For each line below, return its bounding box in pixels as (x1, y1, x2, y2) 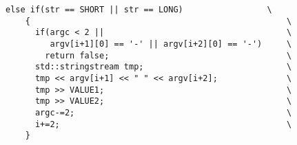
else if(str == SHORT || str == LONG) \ (6, 5, 272, 14)
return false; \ (45, 50, 292, 60)
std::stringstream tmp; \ (34, 62, 292, 72)
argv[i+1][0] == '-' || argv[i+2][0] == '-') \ (50, 38, 292, 49)
